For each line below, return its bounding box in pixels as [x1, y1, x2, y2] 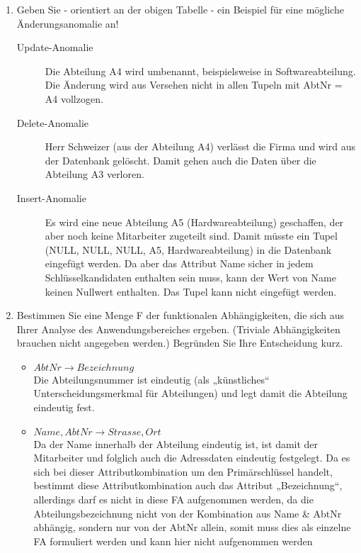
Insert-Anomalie [16, 190, 86, 205]
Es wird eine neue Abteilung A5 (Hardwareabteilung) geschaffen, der [45, 214, 344, 229]
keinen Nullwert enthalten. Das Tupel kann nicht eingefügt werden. [45, 284, 337, 298]
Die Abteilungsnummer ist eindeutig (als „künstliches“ [33, 372, 270, 386]
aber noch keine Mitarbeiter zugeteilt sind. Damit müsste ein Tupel [45, 228, 338, 243]
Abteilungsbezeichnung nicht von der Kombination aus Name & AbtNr [33, 505, 342, 520]
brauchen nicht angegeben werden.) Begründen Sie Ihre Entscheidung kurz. [16, 335, 343, 350]
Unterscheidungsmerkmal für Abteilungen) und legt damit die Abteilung [33, 386, 348, 401]
